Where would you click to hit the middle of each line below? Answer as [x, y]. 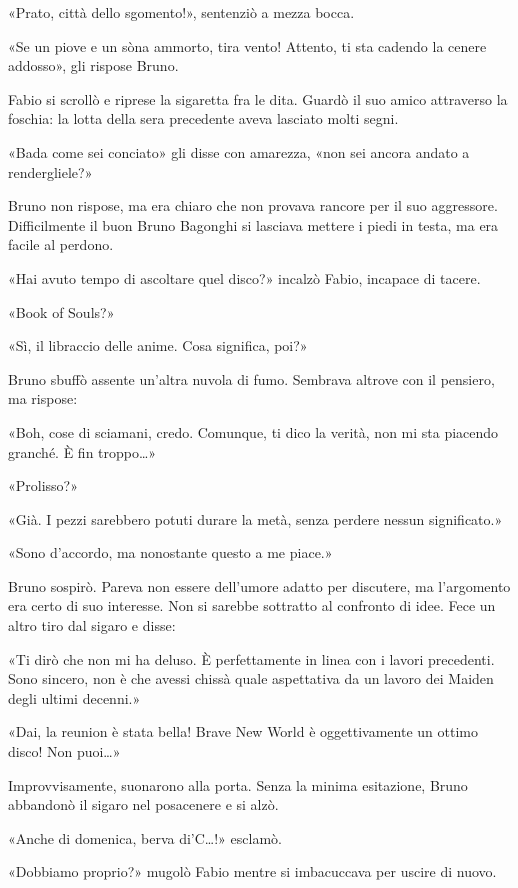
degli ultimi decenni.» [74, 697]
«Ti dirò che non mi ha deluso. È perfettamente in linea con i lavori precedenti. [251, 658]
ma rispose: [43, 398]
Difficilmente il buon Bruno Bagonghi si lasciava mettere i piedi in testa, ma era [253, 224]
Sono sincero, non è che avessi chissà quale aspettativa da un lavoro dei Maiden [251, 678]
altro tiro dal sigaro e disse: [92, 625]
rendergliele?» [50, 171]
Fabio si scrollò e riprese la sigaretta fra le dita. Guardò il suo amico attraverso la [258, 98]
